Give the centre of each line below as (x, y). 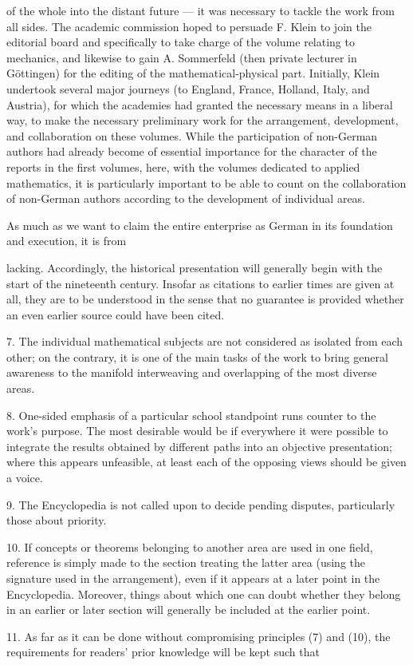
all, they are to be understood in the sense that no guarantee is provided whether (205, 299)
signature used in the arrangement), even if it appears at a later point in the (193, 578)
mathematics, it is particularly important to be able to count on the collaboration (206, 182)
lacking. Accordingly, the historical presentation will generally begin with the (195, 267)
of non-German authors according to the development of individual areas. (186, 198)
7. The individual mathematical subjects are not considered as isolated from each (205, 341)
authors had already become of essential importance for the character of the (192, 151)
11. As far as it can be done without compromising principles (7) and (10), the (199, 636)
